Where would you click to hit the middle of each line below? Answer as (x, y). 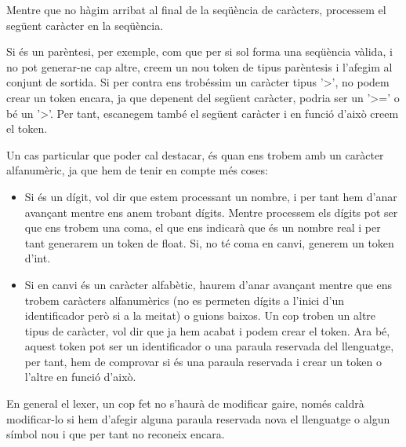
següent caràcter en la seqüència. (85, 25)
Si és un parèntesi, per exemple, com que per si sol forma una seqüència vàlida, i (199, 51)
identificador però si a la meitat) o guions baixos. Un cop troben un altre (200, 315)
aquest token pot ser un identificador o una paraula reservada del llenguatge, (209, 346)
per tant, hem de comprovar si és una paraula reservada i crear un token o (203, 361)
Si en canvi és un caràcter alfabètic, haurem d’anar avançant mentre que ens (208, 284)
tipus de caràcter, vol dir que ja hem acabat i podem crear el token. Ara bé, (207, 330)
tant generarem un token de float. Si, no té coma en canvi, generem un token (209, 242)
